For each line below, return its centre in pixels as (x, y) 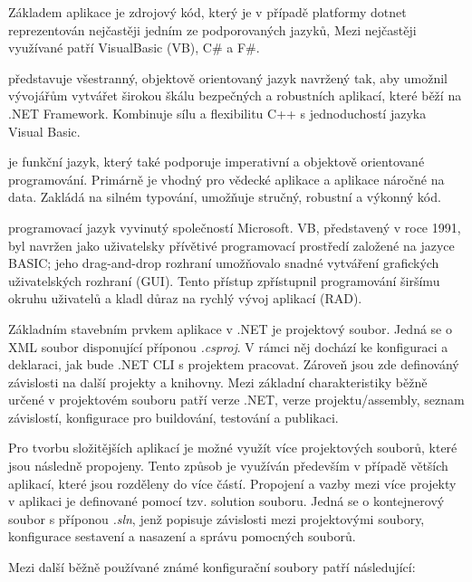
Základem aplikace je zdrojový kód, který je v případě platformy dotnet (207, 12)
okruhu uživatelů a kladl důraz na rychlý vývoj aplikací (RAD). (185, 298)
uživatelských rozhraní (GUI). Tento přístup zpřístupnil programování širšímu (224, 280)
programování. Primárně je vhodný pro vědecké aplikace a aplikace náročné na (226, 179)
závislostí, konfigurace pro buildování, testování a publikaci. (173, 417)
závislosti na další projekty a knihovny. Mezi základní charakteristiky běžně (218, 382)
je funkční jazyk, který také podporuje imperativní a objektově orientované (217, 162)
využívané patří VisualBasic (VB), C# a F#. (134, 48)
